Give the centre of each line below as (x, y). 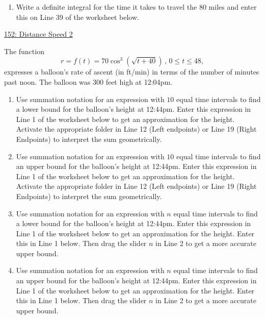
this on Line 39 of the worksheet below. (77, 17)
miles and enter (233, 7)
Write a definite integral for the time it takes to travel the (107, 7)
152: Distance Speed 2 (38, 34)
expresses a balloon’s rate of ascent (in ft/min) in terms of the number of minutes (132, 72)
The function (24, 51)
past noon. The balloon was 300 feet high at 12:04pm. (88, 81)
